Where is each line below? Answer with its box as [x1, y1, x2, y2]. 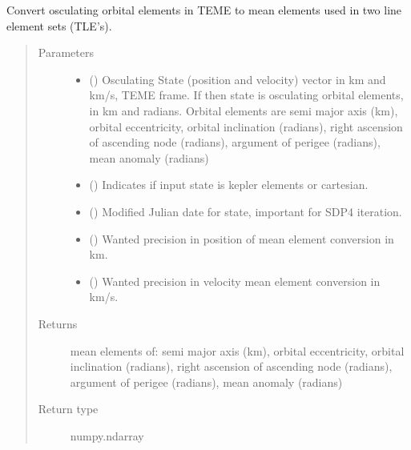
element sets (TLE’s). [6, 17, 112, 34]
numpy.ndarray [70, 427, 144, 444]
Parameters [38, 44, 94, 61]
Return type [38, 400, 99, 417]
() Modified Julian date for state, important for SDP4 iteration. [89, 203, 402, 219]
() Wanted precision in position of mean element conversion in [89, 230, 394, 247]
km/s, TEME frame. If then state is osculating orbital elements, [89, 86, 404, 103]
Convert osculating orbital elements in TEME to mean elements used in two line [6, 2, 402, 18]
